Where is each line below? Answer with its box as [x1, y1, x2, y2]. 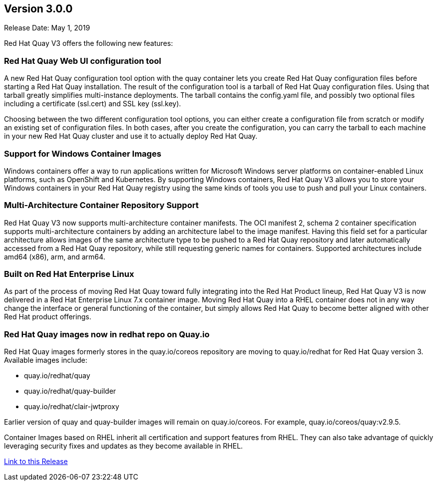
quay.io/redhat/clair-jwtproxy [24, 402, 119, 411]
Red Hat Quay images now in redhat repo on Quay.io [4, 329, 210, 339]
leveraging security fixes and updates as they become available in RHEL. [4, 442, 243, 451]
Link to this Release [4, 457, 68, 466]
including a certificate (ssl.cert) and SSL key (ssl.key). [4, 99, 181, 108]
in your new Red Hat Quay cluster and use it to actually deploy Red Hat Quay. [4, 132, 258, 141]
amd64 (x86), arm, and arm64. [4, 252, 105, 261]
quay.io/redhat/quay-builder [24, 387, 116, 396]
